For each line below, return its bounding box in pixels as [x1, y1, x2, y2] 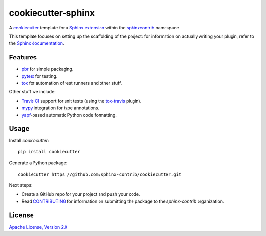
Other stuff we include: [9, 89, 56, 95]
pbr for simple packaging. [21, 66, 74, 72]
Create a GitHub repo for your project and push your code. [21, 191, 140, 197]
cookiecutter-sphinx [9, 7, 95, 18]
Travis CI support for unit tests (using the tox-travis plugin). [21, 98, 142, 104]
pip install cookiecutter [18, 149, 81, 154]
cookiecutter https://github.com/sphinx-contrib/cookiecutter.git [18, 171, 182, 177]
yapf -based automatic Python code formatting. [21, 112, 117, 118]
